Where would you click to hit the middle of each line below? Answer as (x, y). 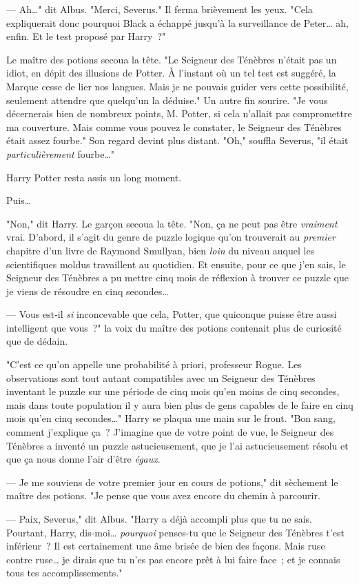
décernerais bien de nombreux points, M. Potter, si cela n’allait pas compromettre (179, 113)
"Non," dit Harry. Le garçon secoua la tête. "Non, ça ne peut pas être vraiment (172, 223)
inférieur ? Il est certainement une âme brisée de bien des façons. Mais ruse (166, 546)
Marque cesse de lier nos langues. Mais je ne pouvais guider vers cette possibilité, (177, 86)
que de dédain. (37, 341)
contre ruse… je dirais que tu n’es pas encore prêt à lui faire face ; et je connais (173, 559)
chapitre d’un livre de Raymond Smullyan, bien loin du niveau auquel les (161, 250)
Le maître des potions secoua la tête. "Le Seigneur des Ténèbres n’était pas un (172, 59)
